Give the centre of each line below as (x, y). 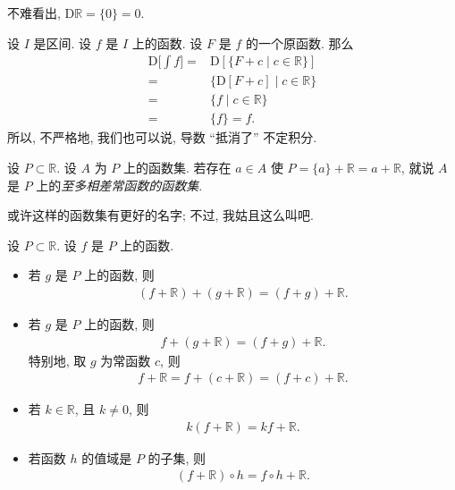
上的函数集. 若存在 (177, 167)
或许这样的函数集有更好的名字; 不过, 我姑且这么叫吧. (160, 215)
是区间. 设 (63, 42)
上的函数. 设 (167, 42)
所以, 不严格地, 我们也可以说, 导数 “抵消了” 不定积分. (162, 137)
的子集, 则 (177, 457)
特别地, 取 (57, 360)
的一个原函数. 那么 (299, 42)
